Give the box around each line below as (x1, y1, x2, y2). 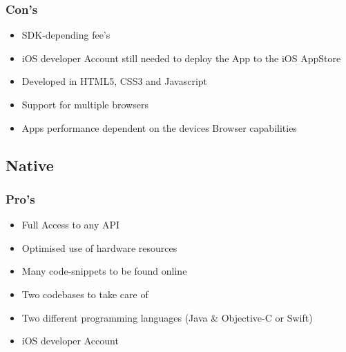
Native (6, 154, 54, 175)
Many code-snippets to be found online (21, 264, 187, 278)
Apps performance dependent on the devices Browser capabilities (21, 120, 297, 135)
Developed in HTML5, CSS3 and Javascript (21, 74, 208, 88)
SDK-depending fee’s (21, 28, 110, 42)
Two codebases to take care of (21, 286, 148, 301)
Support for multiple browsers (21, 97, 148, 111)
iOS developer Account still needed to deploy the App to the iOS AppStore (21, 50, 341, 65)
